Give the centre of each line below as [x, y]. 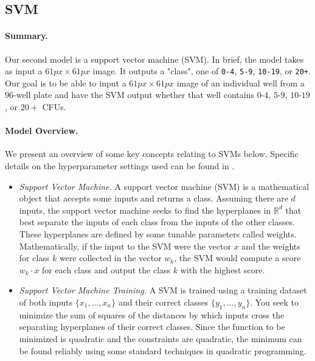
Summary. [26, 36]
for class [34, 258]
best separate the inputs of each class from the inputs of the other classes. [157, 222]
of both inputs [46, 302]
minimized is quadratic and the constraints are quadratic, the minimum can [161, 338]
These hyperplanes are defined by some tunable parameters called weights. [158, 233]
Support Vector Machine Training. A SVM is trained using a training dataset [163, 290]
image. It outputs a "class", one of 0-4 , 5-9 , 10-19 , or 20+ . [202, 71]
